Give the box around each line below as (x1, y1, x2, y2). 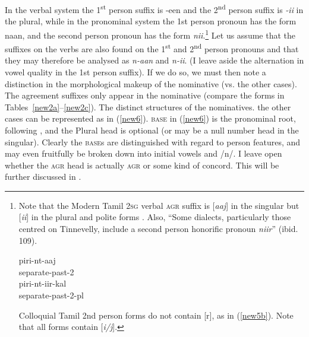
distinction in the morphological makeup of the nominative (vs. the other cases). (5, 77, 297, 90)
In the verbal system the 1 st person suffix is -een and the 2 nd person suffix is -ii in (5, 2, 304, 15)
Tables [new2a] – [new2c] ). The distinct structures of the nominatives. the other (5, 100, 291, 113)
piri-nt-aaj (18, 254, 56, 266)
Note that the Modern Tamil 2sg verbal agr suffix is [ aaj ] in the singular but (18, 199, 299, 211)
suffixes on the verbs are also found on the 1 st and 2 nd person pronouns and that (5, 41, 299, 55)
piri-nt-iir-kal (18, 277, 67, 290)
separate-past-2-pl (18, 289, 84, 301)
